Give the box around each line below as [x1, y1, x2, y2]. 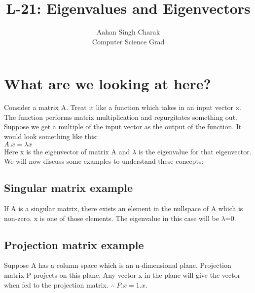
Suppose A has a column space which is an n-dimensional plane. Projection [4, 260, 231, 270]
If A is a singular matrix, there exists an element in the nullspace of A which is [4, 203, 243, 214]
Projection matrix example [4, 237, 144, 252]
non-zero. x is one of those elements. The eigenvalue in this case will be [4, 213, 219, 223]
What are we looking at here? [4, 73, 211, 94]
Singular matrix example [4, 180, 133, 195]
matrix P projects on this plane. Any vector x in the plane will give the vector [4, 270, 241, 280]
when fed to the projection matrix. [4, 279, 109, 290]
